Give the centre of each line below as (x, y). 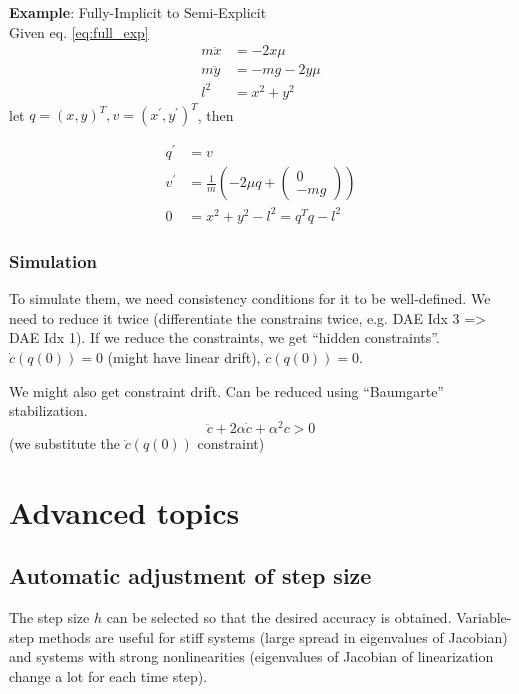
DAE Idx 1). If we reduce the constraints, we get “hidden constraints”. (224, 337)
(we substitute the (64, 442)
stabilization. (48, 410)
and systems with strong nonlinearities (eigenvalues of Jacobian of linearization (251, 656)
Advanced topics (124, 511)
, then (215, 114)
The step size (49, 616)
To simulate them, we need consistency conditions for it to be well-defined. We (250, 298)
